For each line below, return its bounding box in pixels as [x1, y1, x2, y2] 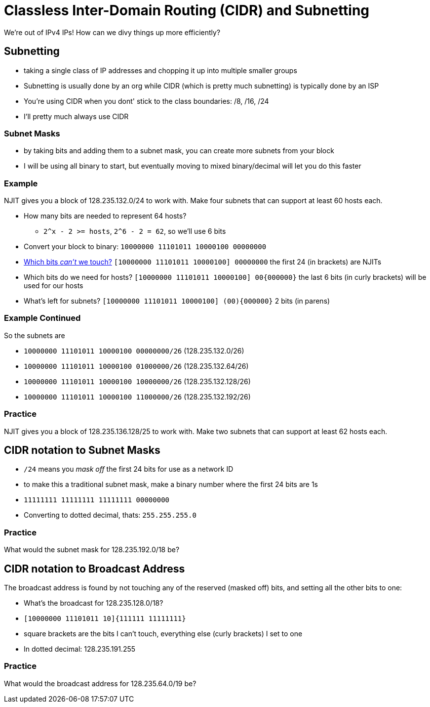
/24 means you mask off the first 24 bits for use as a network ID [24, 465, 234, 474]
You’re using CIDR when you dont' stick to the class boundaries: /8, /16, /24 [24, 96, 269, 105]
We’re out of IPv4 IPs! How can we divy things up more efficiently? [4, 28, 221, 37]
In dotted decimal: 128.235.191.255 [24, 645, 136, 654]
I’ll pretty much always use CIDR [24, 112, 129, 121]
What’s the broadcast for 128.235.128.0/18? [24, 599, 163, 608]
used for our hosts [24, 281, 83, 290]
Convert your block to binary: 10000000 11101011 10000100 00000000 [24, 242, 267, 251]
